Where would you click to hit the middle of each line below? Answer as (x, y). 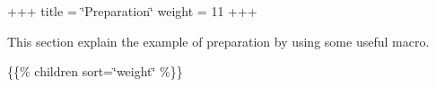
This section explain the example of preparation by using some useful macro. (218, 41)
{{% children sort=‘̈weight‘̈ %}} (95, 71)
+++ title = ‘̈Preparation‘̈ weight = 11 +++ (132, 11)
